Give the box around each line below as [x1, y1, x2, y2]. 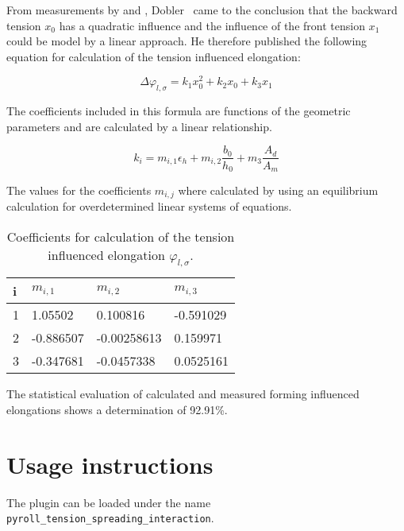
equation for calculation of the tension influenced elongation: [6, 48, 301, 64]
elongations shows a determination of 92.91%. [6, 401, 228, 417]
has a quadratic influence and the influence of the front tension [59, 17, 365, 33]
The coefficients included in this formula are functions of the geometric [6, 103, 351, 119]
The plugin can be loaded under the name [6, 494, 211, 510]
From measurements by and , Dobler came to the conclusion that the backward [6, 2, 398, 17]
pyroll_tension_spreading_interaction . [6, 510, 214, 526]
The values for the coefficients [6, 181, 152, 198]
